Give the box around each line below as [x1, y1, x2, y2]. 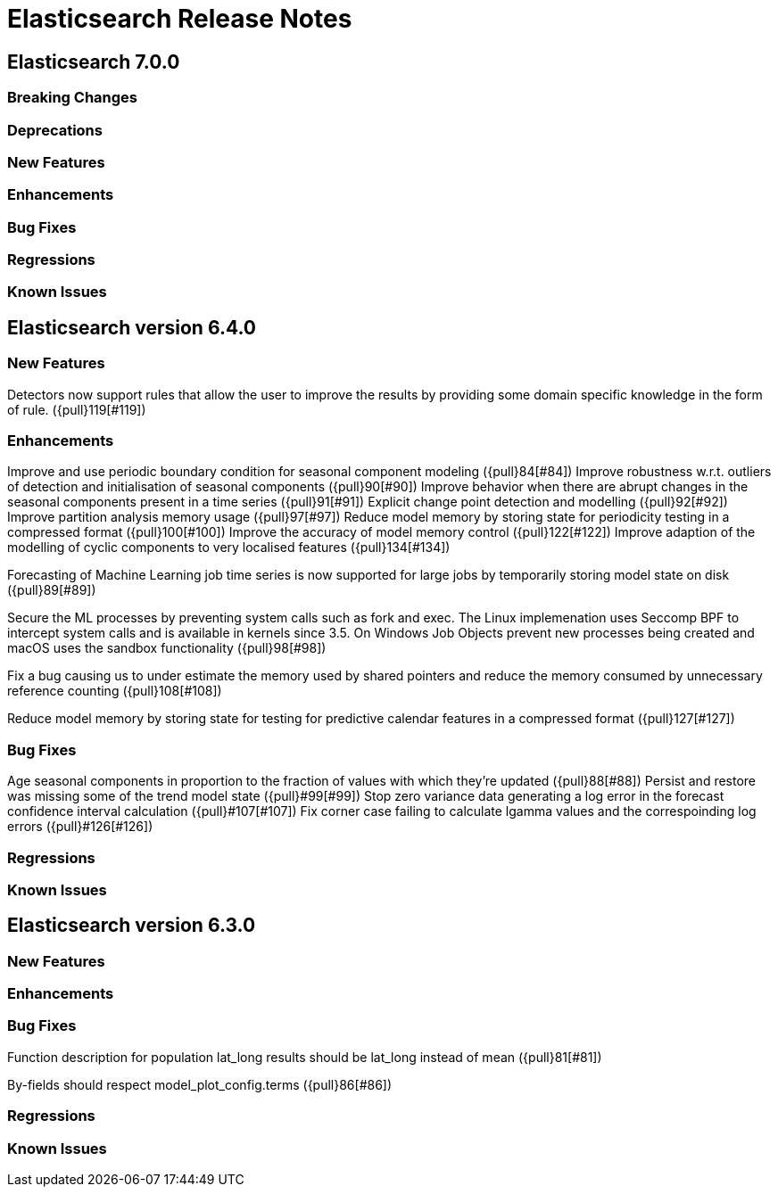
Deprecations [7, 120, 103, 139]
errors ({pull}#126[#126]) [7, 819, 153, 835]
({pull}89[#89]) [7, 582, 96, 598]
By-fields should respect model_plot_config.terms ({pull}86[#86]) [7, 1076, 393, 1092]
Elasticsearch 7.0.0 [7, 50, 180, 73]
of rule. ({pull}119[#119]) [7, 401, 146, 417]
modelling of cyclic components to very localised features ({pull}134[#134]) [7, 539, 451, 556]
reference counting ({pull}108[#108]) [7, 683, 222, 699]
